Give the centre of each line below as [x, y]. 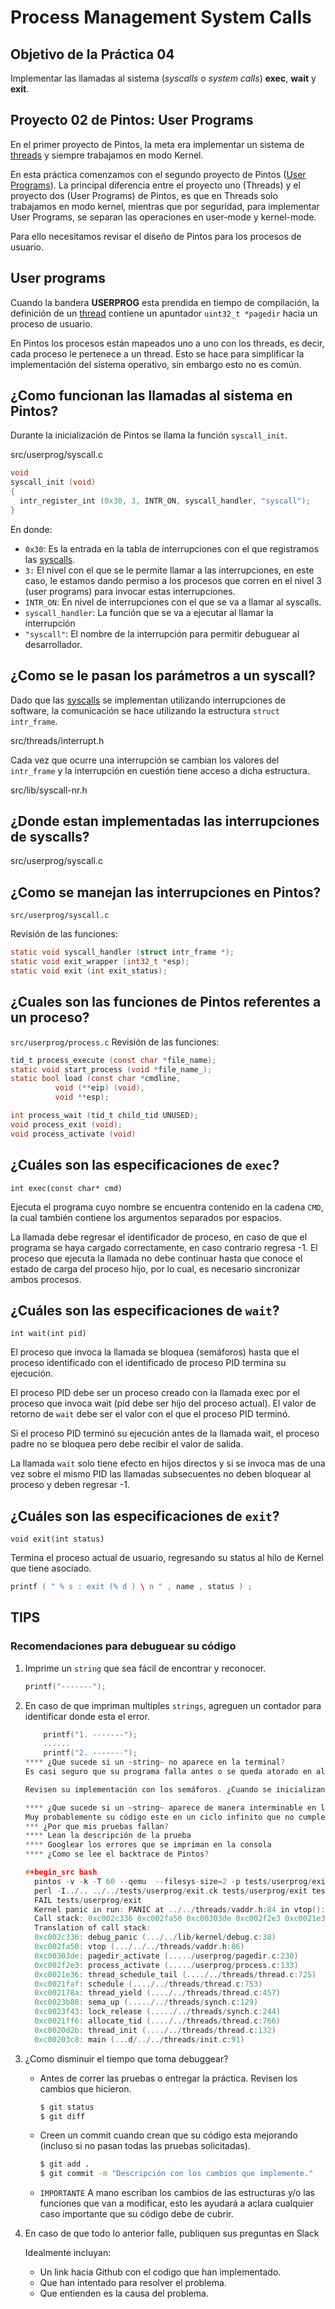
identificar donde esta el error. [87, 1716]
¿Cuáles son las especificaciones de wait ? [145, 1310]
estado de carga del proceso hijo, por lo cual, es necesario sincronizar [155, 1268]
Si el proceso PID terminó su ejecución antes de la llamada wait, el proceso [165, 1433]
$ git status [67, 2107]
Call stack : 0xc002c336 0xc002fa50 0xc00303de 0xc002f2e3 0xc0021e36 [182, 1919]
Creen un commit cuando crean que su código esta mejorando [168, 2135]
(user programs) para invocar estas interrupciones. [130, 591]
